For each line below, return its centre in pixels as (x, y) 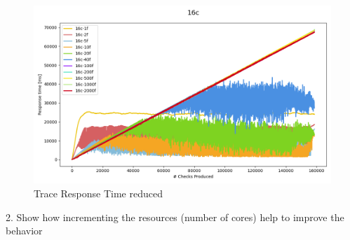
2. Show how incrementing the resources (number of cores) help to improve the (175, 217)
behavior (24, 231)
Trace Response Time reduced (98, 193)
